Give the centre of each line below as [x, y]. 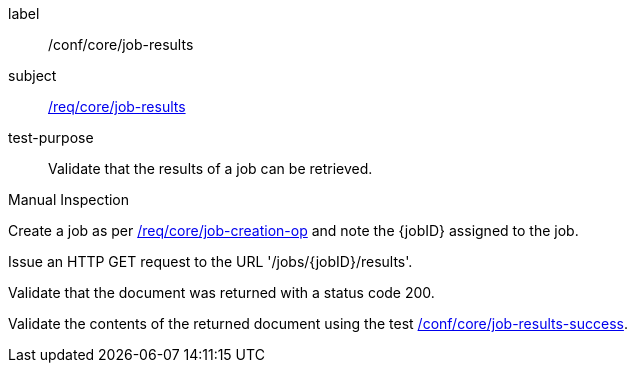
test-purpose [51, 137]
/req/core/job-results [117, 106]
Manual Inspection [69, 199]
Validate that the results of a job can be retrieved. [210, 168]
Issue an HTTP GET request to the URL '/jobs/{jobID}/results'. [210, 261]
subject [32, 75]
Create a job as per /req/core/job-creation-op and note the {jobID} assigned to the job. [293, 230]
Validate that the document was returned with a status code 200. [221, 292]
